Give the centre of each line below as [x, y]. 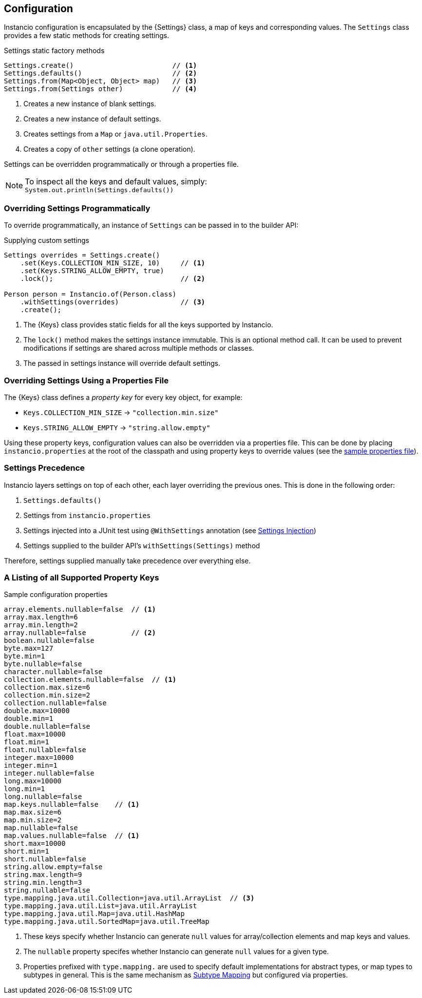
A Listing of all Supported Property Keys [82, 578]
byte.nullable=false [43, 664]
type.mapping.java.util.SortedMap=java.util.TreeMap [107, 922]
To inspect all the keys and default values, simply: [116, 182]
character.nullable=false [53, 672]
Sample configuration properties [56, 595]
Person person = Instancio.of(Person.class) [90, 294]
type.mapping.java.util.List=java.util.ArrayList [101, 906]
